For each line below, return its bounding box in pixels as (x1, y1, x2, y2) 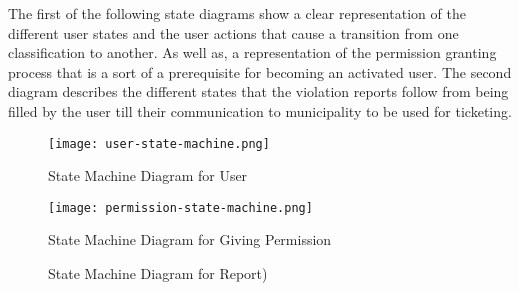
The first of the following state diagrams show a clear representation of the (8, 3, 466, 23)
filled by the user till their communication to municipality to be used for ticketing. (8, 100, 512, 121)
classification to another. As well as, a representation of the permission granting (8, 42, 497, 63)
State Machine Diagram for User (48, 165, 248, 186)
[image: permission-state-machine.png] (48, 200, 313, 215)
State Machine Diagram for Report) (48, 263, 268, 284)
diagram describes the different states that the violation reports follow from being (8, 81, 509, 102)
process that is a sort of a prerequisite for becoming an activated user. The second (8, 61, 512, 82)
